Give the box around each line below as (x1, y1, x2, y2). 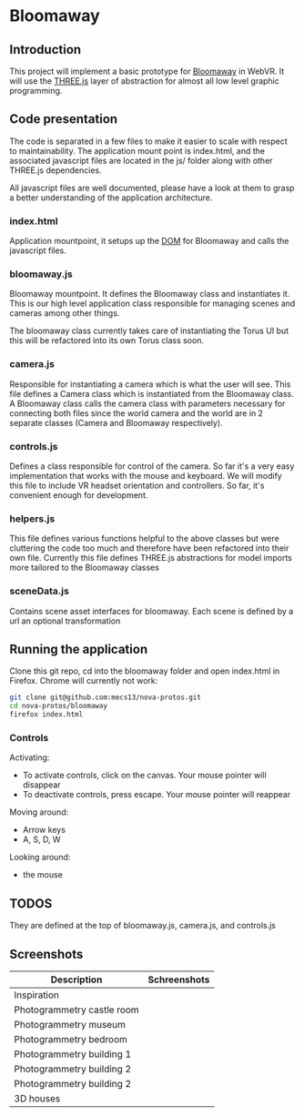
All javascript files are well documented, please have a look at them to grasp (9, 182, 295, 193)
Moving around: (9, 807, 69, 817)
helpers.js (9, 512, 56, 524)
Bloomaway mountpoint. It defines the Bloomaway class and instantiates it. (9, 289, 290, 300)
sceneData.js (9, 584, 70, 597)
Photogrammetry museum (14, 1018, 126, 1031)
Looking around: (9, 852, 71, 863)
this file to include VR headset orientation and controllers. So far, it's (9, 480, 265, 491)
